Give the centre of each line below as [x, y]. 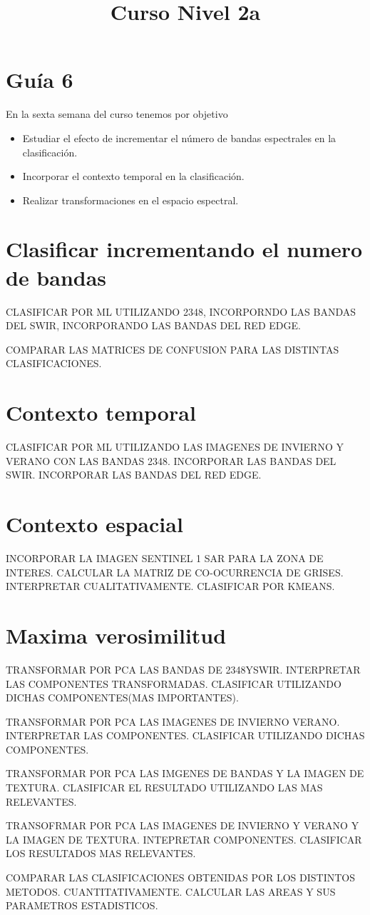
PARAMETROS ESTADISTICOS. [82, 905]
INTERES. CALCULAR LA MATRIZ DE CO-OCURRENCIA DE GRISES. [175, 572]
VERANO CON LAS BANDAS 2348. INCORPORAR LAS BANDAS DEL [171, 460]
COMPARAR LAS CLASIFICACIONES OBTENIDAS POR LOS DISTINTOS [181, 877]
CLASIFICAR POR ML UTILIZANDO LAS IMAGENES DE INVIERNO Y [175, 447]
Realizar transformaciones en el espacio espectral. [130, 200]
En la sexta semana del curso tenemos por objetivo [117, 114]
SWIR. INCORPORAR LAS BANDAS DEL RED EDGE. [134, 475]
